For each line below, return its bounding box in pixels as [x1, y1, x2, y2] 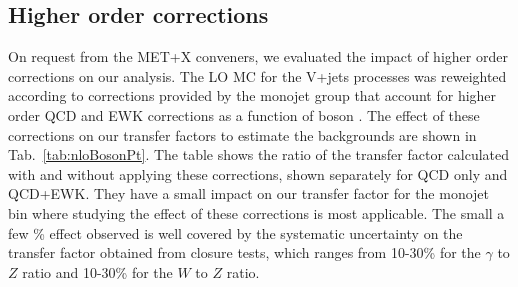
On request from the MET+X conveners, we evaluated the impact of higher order [8, 46, 508, 67]
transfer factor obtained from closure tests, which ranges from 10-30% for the [8, 242, 481, 263]
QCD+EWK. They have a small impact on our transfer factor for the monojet [8, 183, 490, 204]
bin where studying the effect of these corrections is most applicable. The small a [8, 202, 505, 223]
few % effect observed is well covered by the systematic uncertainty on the [8, 222, 463, 243]
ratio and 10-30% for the [22, 261, 173, 282]
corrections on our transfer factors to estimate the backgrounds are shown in [8, 124, 477, 145]
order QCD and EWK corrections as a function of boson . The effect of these [8, 104, 480, 125]
